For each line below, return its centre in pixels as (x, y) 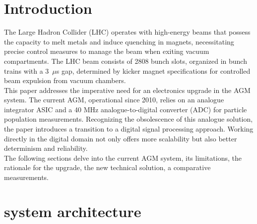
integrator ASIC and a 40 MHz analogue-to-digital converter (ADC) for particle (126, 109)
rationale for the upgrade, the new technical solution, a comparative (107, 167)
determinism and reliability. (46, 148)
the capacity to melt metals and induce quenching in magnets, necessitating (119, 41)
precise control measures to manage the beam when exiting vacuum (107, 51)
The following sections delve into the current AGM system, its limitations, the (123, 157)
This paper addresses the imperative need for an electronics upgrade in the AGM (127, 90)
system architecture (73, 211)
